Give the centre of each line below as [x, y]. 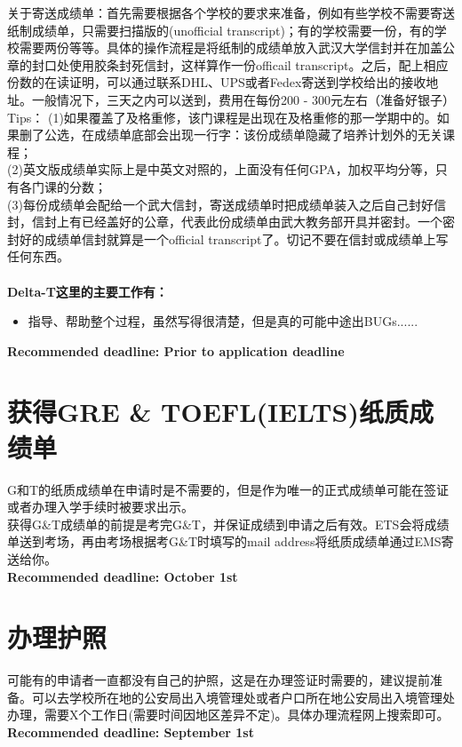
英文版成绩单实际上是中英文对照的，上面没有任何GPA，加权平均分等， [229, 169]
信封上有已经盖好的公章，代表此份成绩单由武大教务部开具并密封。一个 [237, 222]
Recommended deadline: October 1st [123, 576]
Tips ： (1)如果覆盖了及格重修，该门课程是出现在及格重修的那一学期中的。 [222, 117]
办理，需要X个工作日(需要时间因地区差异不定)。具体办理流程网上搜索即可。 [228, 715]
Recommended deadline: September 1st [131, 732]
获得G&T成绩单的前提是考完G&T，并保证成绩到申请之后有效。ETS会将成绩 [228, 524]
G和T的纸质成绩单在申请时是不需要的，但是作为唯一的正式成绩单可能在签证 [228, 489]
